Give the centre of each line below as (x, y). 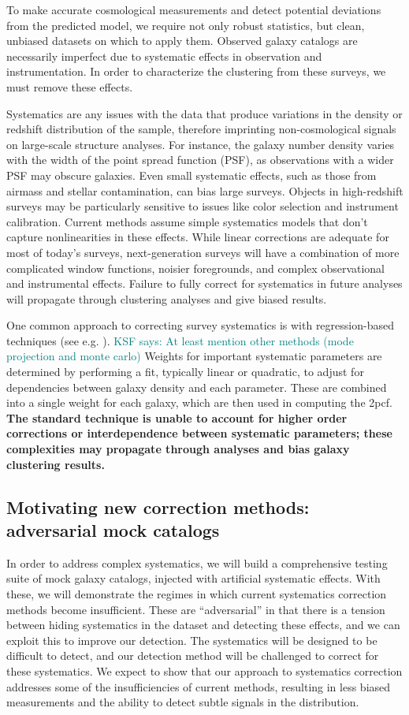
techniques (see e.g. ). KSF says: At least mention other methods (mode (180, 340)
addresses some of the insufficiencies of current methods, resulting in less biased (199, 686)
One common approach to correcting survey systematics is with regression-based (200, 325)
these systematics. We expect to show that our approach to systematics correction (204, 670)
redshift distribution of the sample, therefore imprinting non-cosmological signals (201, 129)
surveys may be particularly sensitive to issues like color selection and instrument (203, 206)
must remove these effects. (70, 86)
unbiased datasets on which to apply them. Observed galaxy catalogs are (182, 41)
